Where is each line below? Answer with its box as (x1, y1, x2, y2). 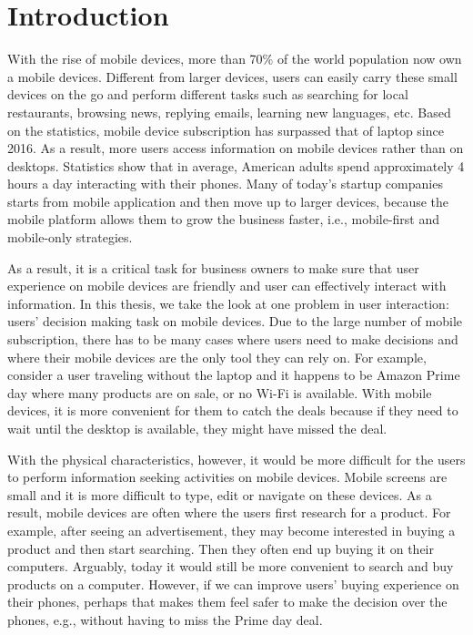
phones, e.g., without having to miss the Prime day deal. (7, 609, 323, 629)
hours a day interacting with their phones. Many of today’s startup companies (7, 174, 443, 193)
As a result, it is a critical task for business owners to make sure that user (7, 258, 419, 277)
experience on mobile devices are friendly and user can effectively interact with (7, 276, 447, 295)
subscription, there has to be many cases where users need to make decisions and (7, 330, 458, 349)
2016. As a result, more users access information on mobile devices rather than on (7, 138, 464, 158)
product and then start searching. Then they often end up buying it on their (7, 538, 434, 558)
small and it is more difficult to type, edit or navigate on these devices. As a (7, 485, 432, 504)
